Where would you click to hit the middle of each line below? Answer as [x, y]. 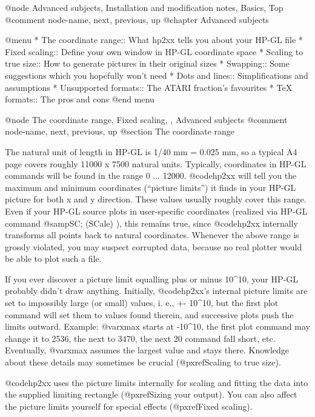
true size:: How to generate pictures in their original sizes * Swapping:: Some [147, 63]
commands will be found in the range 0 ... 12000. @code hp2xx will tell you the [151, 175]
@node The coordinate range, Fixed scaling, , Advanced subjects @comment [146, 119]
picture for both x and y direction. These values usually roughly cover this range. [156, 199]
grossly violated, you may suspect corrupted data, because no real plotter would [154, 246]
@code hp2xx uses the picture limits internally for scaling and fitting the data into [157, 382]
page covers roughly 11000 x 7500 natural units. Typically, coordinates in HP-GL [156, 163]
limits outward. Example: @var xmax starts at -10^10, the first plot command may [157, 326]
